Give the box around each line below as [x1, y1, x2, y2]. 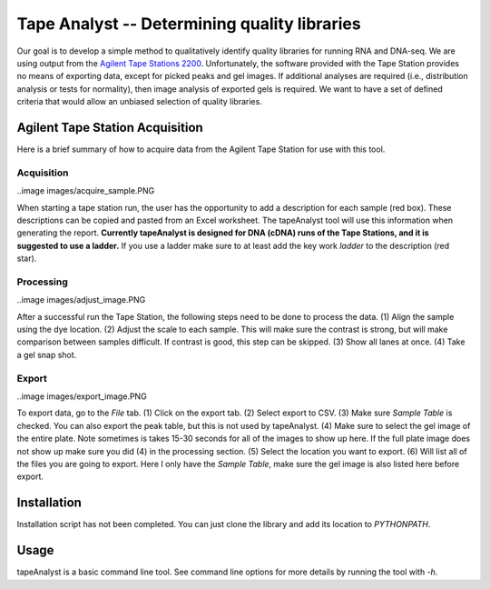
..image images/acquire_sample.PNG [16, 185, 155, 196]
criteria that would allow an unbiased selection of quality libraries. [16, 96, 262, 107]
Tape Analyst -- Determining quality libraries [16, 14, 362, 34]
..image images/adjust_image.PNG [16, 294, 146, 305]
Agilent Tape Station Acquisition [16, 119, 203, 135]
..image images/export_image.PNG [16, 391, 147, 402]
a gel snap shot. [16, 349, 77, 360]
